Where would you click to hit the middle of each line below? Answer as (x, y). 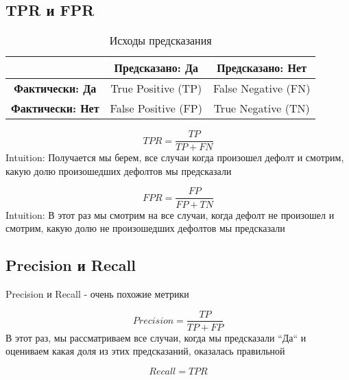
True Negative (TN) (262, 108)
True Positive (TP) (156, 88)
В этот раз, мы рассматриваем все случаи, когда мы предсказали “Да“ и (156, 337)
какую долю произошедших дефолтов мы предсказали (119, 170)
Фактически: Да (55, 88)
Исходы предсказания (160, 40)
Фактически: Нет (55, 108)
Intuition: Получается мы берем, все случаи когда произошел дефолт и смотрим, (175, 157)
